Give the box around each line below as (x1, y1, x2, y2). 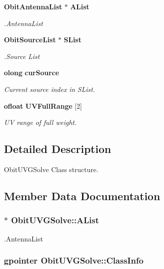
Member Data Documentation (4, 188, 161, 203)
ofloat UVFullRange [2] (4, 100, 82, 111)
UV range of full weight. (4, 117, 77, 127)
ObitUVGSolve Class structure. (4, 164, 99, 174)
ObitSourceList (4, 34, 56, 45)
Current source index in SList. (4, 84, 95, 94)
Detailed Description (4, 141, 111, 156)
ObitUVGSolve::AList (11, 214, 99, 226)
